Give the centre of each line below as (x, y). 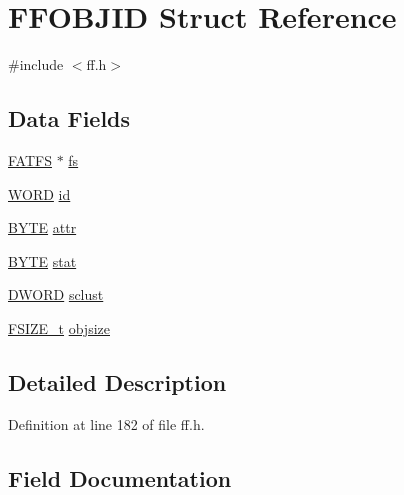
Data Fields (69, 118)
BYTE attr (42, 227)
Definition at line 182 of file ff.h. (106, 423)
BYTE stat (42, 260)
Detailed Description (117, 381)
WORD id (39, 193)
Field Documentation (120, 477)
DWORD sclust (56, 294)
